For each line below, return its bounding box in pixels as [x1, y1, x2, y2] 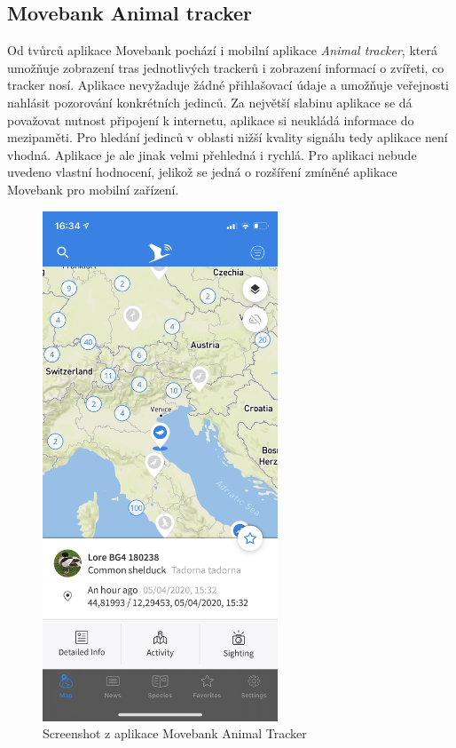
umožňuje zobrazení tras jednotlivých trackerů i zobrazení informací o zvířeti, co [7, 58, 444, 76]
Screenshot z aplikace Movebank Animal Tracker [43, 724, 307, 743]
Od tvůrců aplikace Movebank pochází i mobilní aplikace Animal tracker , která [7, 41, 437, 60]
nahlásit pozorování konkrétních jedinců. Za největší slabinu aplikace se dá [7, 92, 413, 111]
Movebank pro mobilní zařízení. [7, 179, 179, 198]
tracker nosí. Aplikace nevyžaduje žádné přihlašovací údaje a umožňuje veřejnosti [7, 76, 449, 94]
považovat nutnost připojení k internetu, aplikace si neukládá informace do [7, 110, 414, 129]
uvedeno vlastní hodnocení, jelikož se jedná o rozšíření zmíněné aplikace [7, 163, 397, 181]
